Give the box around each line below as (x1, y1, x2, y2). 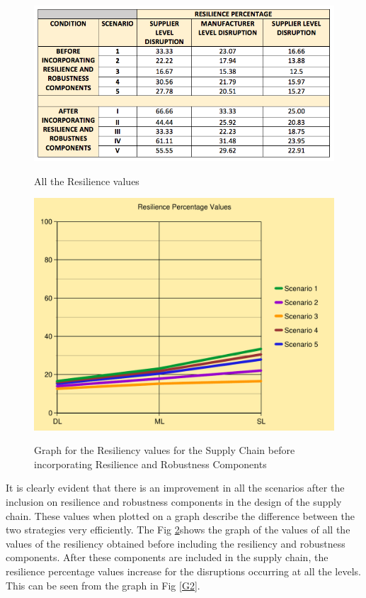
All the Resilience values (34, 173, 139, 188)
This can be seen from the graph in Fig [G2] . (6, 577, 200, 592)
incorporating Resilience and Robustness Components (34, 456, 267, 471)
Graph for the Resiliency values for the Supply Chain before (34, 443, 295, 458)
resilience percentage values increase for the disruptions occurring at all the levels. (6, 563, 361, 578)
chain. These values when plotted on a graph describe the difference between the (6, 508, 355, 523)
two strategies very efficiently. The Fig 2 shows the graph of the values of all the (6, 522, 350, 537)
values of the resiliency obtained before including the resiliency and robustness (6, 536, 345, 550)
